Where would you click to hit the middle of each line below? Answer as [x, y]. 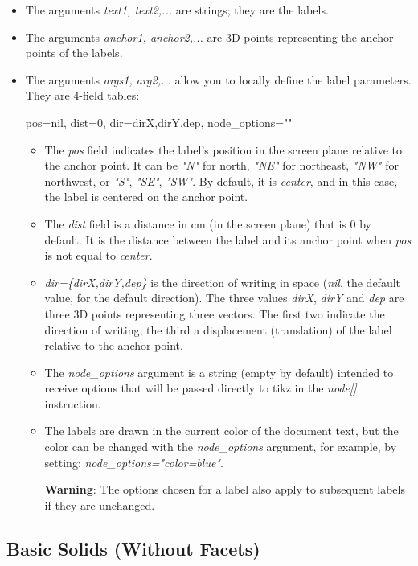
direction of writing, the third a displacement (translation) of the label [218, 329]
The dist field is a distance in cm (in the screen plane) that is [195, 223]
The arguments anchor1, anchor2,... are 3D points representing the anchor [209, 37]
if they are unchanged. [100, 504]
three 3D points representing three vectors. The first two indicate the [215, 313]
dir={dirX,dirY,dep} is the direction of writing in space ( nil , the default [223, 282]
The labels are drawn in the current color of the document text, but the [221, 431]
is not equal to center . [98, 255]
